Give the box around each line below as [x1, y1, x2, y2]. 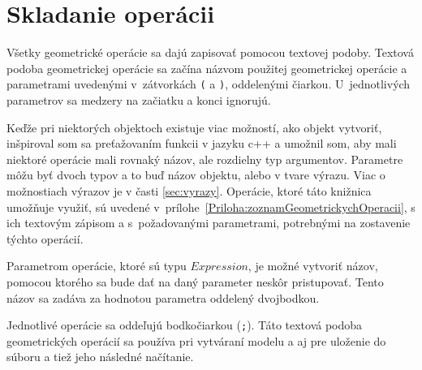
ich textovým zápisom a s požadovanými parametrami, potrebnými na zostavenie [6, 214, 411, 231]
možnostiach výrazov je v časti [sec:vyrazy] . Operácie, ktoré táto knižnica [6, 182, 372, 199]
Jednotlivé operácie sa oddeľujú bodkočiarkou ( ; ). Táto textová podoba [6, 316, 363, 333]
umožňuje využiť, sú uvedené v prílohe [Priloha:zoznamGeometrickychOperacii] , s [6, 198, 416, 215]
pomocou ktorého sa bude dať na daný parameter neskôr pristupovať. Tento [6, 273, 384, 290]
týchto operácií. [6, 230, 84, 247]
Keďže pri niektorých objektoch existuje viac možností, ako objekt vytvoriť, [6, 118, 382, 136]
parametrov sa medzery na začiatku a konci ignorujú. [6, 91, 271, 108]
